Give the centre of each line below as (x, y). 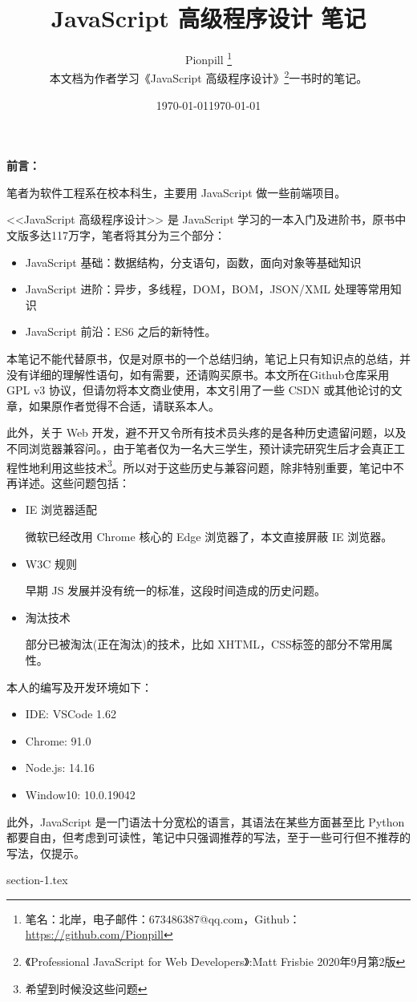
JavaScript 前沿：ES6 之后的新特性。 (121, 331)
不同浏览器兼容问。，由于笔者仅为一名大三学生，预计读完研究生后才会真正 (200, 448)
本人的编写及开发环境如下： (79, 687)
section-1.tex (37, 880)
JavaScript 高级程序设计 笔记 (208, 18)
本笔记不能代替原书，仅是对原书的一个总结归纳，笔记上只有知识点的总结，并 (208, 358)
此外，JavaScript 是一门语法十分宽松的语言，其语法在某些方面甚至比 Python (206, 821)
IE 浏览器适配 (61, 509)
